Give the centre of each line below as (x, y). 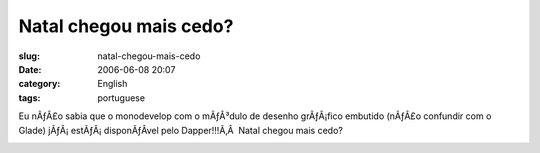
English (112, 84)
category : (39, 84)
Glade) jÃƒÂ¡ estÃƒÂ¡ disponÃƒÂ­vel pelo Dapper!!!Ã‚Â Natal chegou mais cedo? (181, 130)
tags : (29, 97)
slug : (29, 56)
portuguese (121, 97)
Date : (30, 69)
